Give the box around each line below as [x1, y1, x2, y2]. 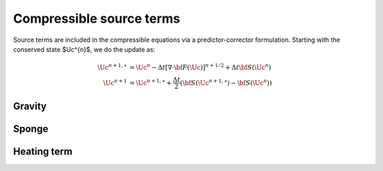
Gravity [13, 100, 47, 113]
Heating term [13, 145, 73, 158]
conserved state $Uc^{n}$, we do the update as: [13, 45, 155, 53]
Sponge [13, 123, 49, 135]
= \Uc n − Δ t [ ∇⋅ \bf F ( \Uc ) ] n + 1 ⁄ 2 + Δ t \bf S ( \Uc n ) [129, 62, 272, 71]
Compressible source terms [13, 11, 181, 26]
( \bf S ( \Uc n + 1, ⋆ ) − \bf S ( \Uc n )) [179, 77, 272, 87]
